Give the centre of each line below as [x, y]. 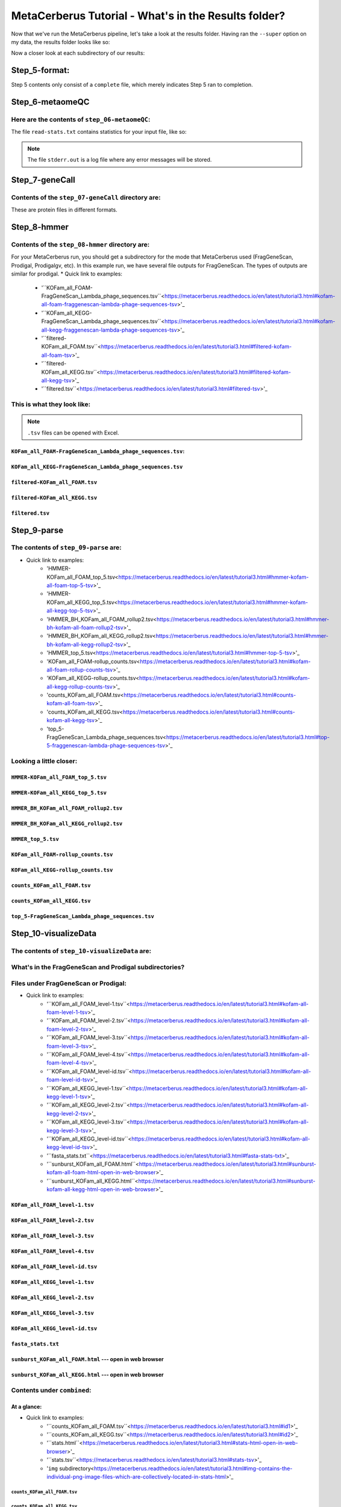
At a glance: [27, 1406]
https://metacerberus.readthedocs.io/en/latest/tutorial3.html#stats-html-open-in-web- [190, 1443]
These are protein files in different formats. [64, 210]
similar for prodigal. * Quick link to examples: [67, 274]
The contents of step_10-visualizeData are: [81, 951]
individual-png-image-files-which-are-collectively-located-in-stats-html [136, 1476]
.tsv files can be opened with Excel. [74, 433]
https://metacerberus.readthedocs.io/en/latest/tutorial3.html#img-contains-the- [193, 1468]
